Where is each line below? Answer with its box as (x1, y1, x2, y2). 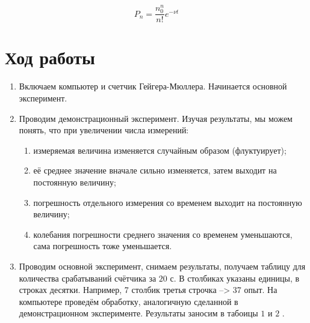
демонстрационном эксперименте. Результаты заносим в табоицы (19, 307, 258, 319)
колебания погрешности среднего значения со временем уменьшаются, (33, 228, 293, 240)
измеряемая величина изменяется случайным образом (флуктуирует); (33, 143, 287, 156)
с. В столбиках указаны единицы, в (170, 271, 300, 284)
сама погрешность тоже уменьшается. (33, 240, 172, 252)
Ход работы (5, 45, 95, 70)
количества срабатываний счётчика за (19, 271, 157, 284)
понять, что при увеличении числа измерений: (19, 124, 189, 136)
